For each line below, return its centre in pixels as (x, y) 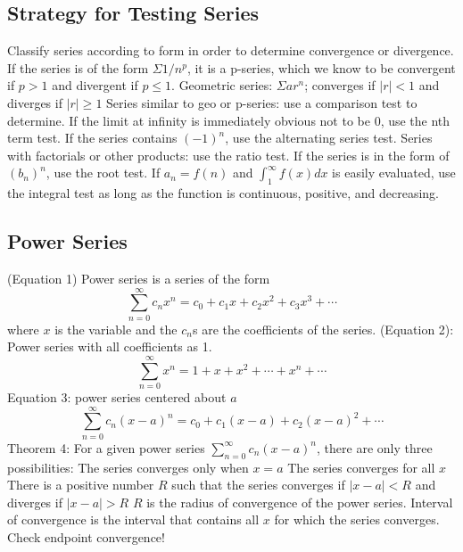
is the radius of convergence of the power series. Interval (300, 502)
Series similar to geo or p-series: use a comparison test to (262, 102)
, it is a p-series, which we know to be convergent (321, 67)
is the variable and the (116, 329)
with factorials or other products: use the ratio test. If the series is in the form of (228, 155)
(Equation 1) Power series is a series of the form (139, 278)
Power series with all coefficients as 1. (110, 346)
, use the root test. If (103, 173)
